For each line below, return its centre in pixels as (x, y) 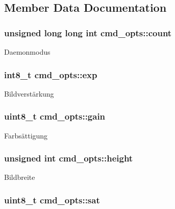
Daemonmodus (27, 52)
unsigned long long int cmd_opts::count (88, 32)
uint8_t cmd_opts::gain (55, 116)
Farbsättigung (26, 135)
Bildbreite (20, 177)
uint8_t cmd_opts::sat (52, 200)
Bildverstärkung (29, 93)
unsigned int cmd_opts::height (69, 158)
